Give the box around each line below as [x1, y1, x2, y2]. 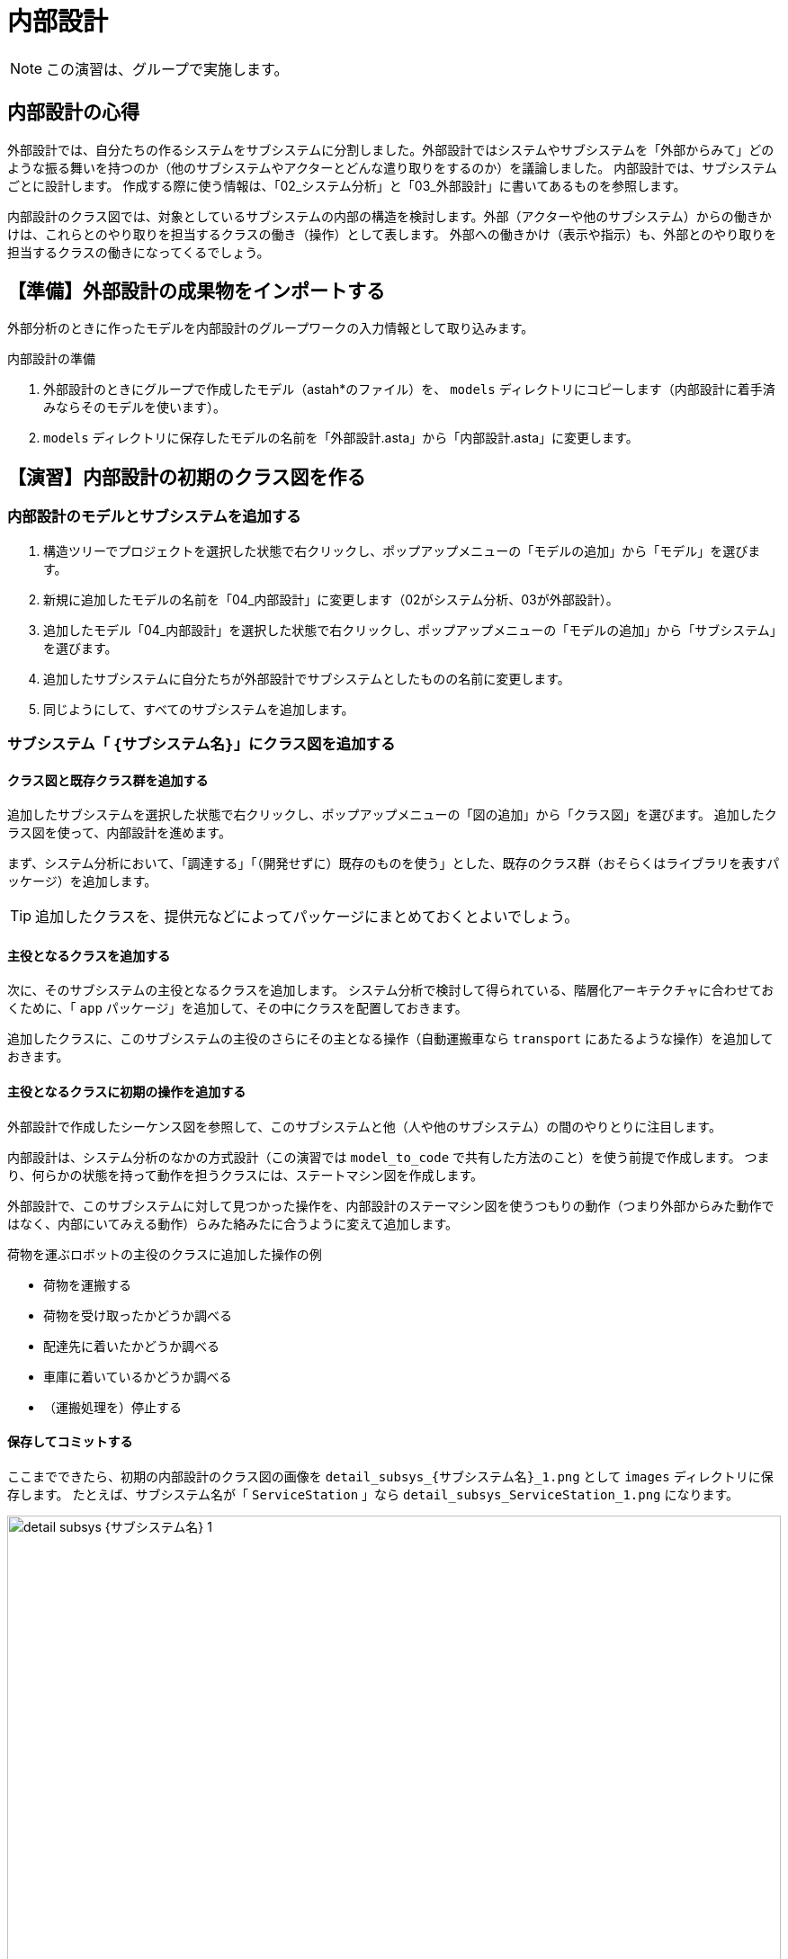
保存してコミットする [7, 1434, 133, 1450]
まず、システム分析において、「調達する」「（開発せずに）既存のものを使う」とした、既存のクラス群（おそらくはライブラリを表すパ [7, 855, 780, 872]
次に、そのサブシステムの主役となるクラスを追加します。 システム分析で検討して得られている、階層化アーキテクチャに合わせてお [7, 982, 775, 998]
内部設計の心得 [7, 101, 139, 124]
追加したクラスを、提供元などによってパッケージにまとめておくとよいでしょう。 [35, 908, 579, 926]
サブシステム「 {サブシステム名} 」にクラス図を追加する [7, 735, 396, 754]
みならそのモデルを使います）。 [43, 399, 226, 416]
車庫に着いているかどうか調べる [43, 1368, 232, 1384]
